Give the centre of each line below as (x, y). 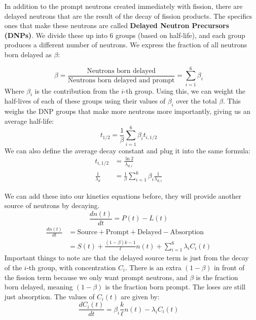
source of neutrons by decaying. (52, 205)
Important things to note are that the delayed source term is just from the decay (127, 258)
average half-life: (29, 121)
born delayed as (28, 54)
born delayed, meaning (39, 287)
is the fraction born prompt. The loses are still (175, 287)
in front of (229, 267)
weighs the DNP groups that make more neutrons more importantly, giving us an (128, 111)
